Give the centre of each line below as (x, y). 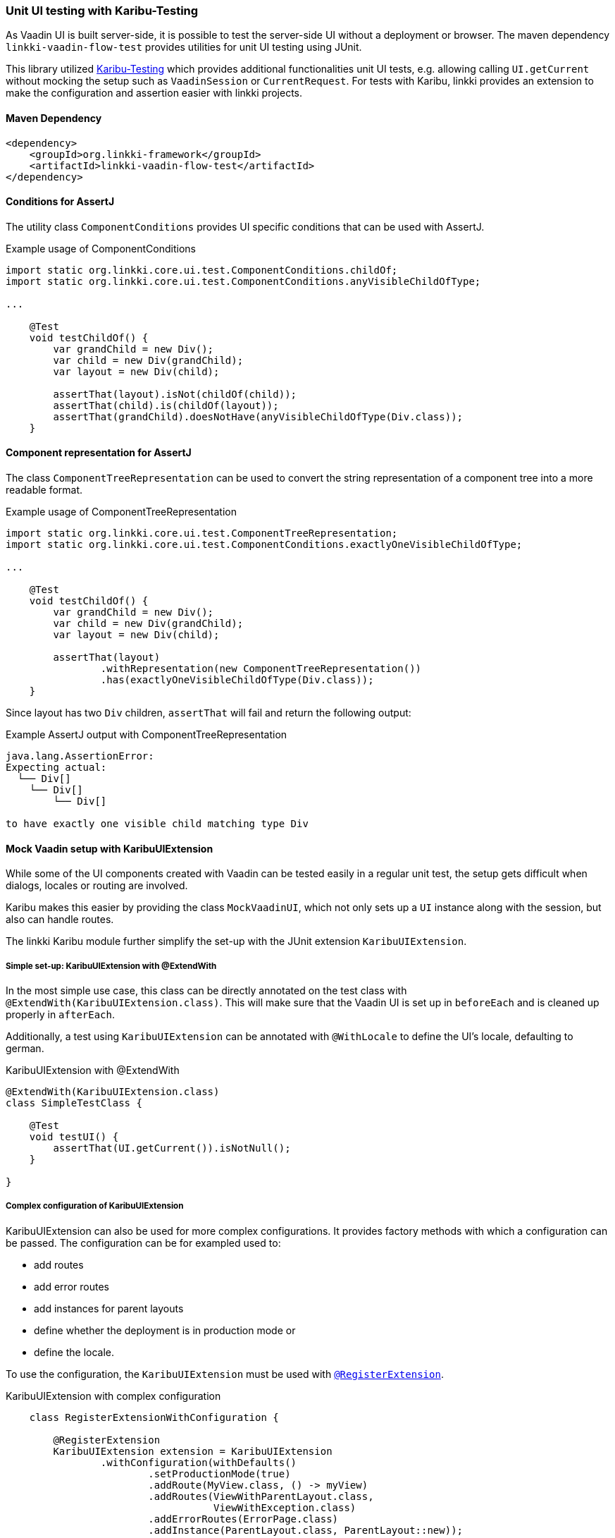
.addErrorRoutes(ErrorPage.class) (243, 1519)
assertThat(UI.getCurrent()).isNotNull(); (172, 1148)
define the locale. (74, 1352)
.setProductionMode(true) (219, 1473)
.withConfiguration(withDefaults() (199, 1462)
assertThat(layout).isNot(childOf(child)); (175, 394)
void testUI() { (74, 1137)
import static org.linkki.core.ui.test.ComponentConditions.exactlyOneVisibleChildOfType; (264, 545)
